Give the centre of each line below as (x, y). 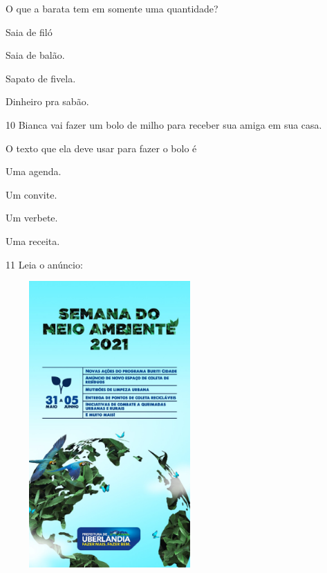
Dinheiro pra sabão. (47, 101)
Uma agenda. (34, 171)
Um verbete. (32, 218)
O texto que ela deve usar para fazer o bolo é (101, 148)
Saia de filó (29, 31)
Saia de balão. (35, 55)
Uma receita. (33, 240)
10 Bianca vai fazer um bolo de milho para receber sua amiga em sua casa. (164, 124)
